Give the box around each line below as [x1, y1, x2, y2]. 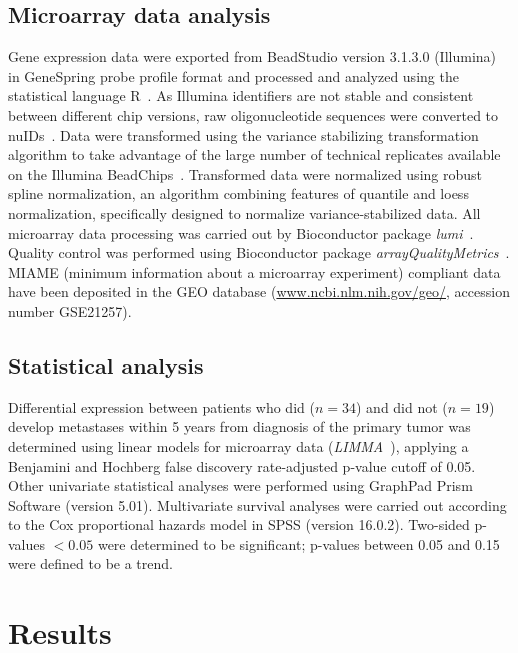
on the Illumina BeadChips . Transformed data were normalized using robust [8, 163, 482, 184]
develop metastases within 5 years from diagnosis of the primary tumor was [8, 416, 471, 437]
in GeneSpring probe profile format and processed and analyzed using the [8, 65, 459, 86]
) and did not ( [356, 396, 448, 417]
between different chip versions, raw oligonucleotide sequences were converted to [8, 104, 499, 125]
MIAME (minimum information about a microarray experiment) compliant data [8, 261, 501, 282]
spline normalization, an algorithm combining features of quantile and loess [8, 183, 469, 204]
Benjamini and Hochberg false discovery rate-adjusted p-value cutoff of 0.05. [8, 455, 476, 476]
